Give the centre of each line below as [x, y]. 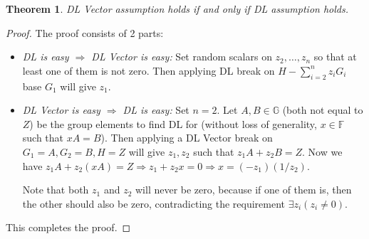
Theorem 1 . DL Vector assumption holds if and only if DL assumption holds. [177, 9]
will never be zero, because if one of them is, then [244, 190]
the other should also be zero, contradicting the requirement [154, 203]
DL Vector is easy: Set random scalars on [182, 57]
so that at [335, 57]
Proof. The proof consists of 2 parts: [85, 32]
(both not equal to [323, 110]
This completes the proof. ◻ [68, 227]
